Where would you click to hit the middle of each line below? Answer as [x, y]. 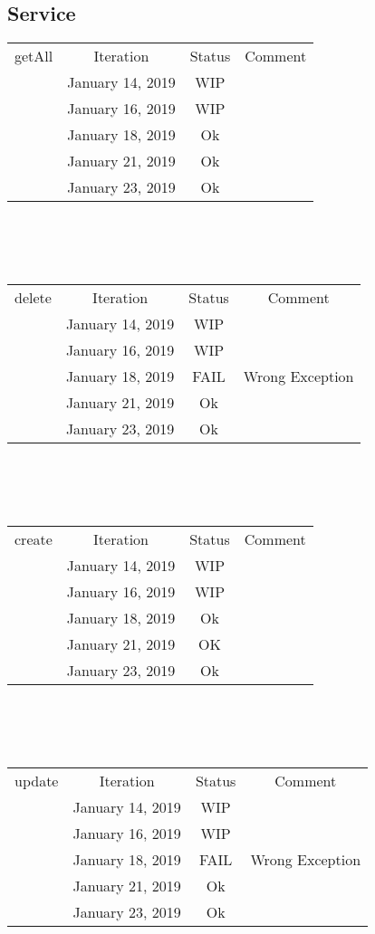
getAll [34, 56]
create [34, 538]
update [37, 780]
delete [33, 297]
